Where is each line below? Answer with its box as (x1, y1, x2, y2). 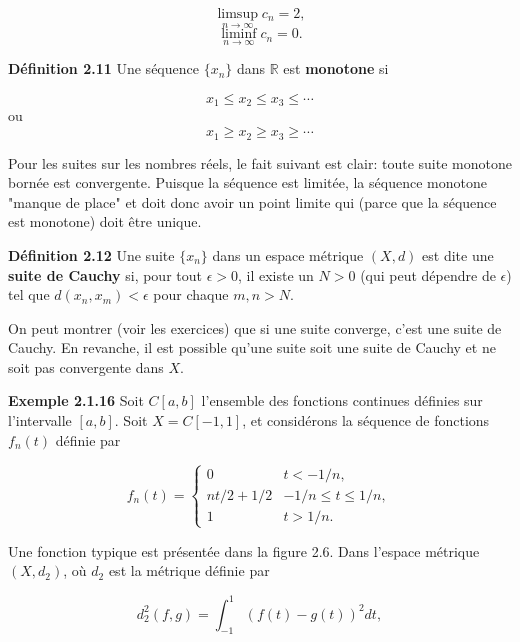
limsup (217, 7, 258, 21)
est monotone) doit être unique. (8, 211, 202, 232)
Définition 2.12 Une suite (8, 244, 175, 265)
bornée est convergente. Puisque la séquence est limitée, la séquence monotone (8, 172, 487, 193)
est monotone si (283, 58, 389, 79)
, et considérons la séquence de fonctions (242, 410, 490, 431)
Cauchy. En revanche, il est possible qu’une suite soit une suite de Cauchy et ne (8, 337, 496, 358)
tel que (8, 284, 50, 305)
